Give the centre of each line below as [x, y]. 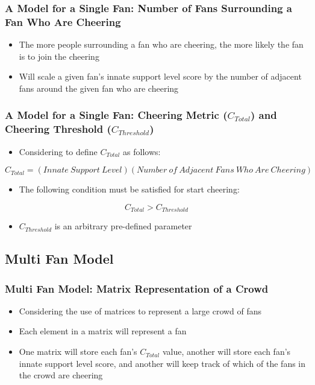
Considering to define [58, 151]
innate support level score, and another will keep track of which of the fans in [162, 363]
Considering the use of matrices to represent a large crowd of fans [140, 310]
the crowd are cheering [61, 375]
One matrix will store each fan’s [78, 352]
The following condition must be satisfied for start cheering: [129, 189]
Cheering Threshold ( [58, 129]
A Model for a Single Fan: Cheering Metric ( [116, 115]
